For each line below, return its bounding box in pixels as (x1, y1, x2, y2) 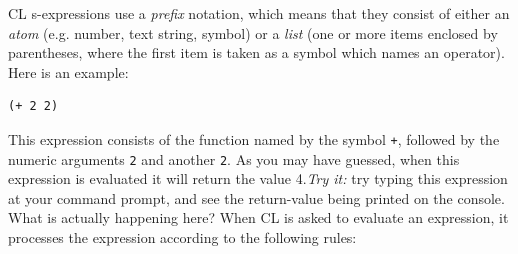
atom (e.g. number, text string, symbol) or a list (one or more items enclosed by (8, 22, 498, 43)
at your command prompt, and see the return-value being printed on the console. (8, 187, 505, 208)
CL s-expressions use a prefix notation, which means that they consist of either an (8, 3, 510, 23)
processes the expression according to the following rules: (8, 227, 357, 248)
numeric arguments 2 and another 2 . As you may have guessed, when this (8, 148, 460, 169)
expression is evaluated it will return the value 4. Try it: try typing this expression (8, 168, 508, 189)
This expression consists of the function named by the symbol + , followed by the (8, 128, 500, 149)
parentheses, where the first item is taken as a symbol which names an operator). (8, 42, 505, 63)
